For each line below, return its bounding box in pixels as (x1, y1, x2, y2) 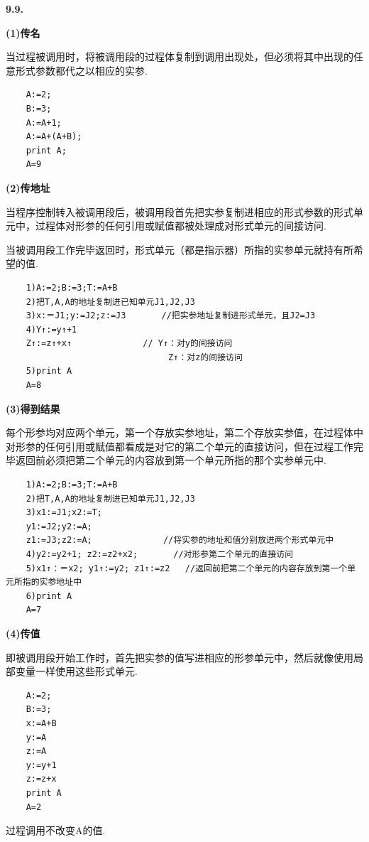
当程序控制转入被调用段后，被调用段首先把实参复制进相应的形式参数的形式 (6, 204, 353, 219)
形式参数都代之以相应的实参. (15, 63, 148, 77)
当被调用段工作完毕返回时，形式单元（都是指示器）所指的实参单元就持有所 (6, 242, 353, 257)
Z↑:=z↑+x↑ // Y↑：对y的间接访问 (26, 338, 233, 349)
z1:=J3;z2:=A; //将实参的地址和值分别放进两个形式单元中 (26, 535, 334, 546)
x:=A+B (26, 718, 57, 728)
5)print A (26, 366, 72, 377)
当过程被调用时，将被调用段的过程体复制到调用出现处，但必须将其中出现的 (6, 49, 353, 64)
